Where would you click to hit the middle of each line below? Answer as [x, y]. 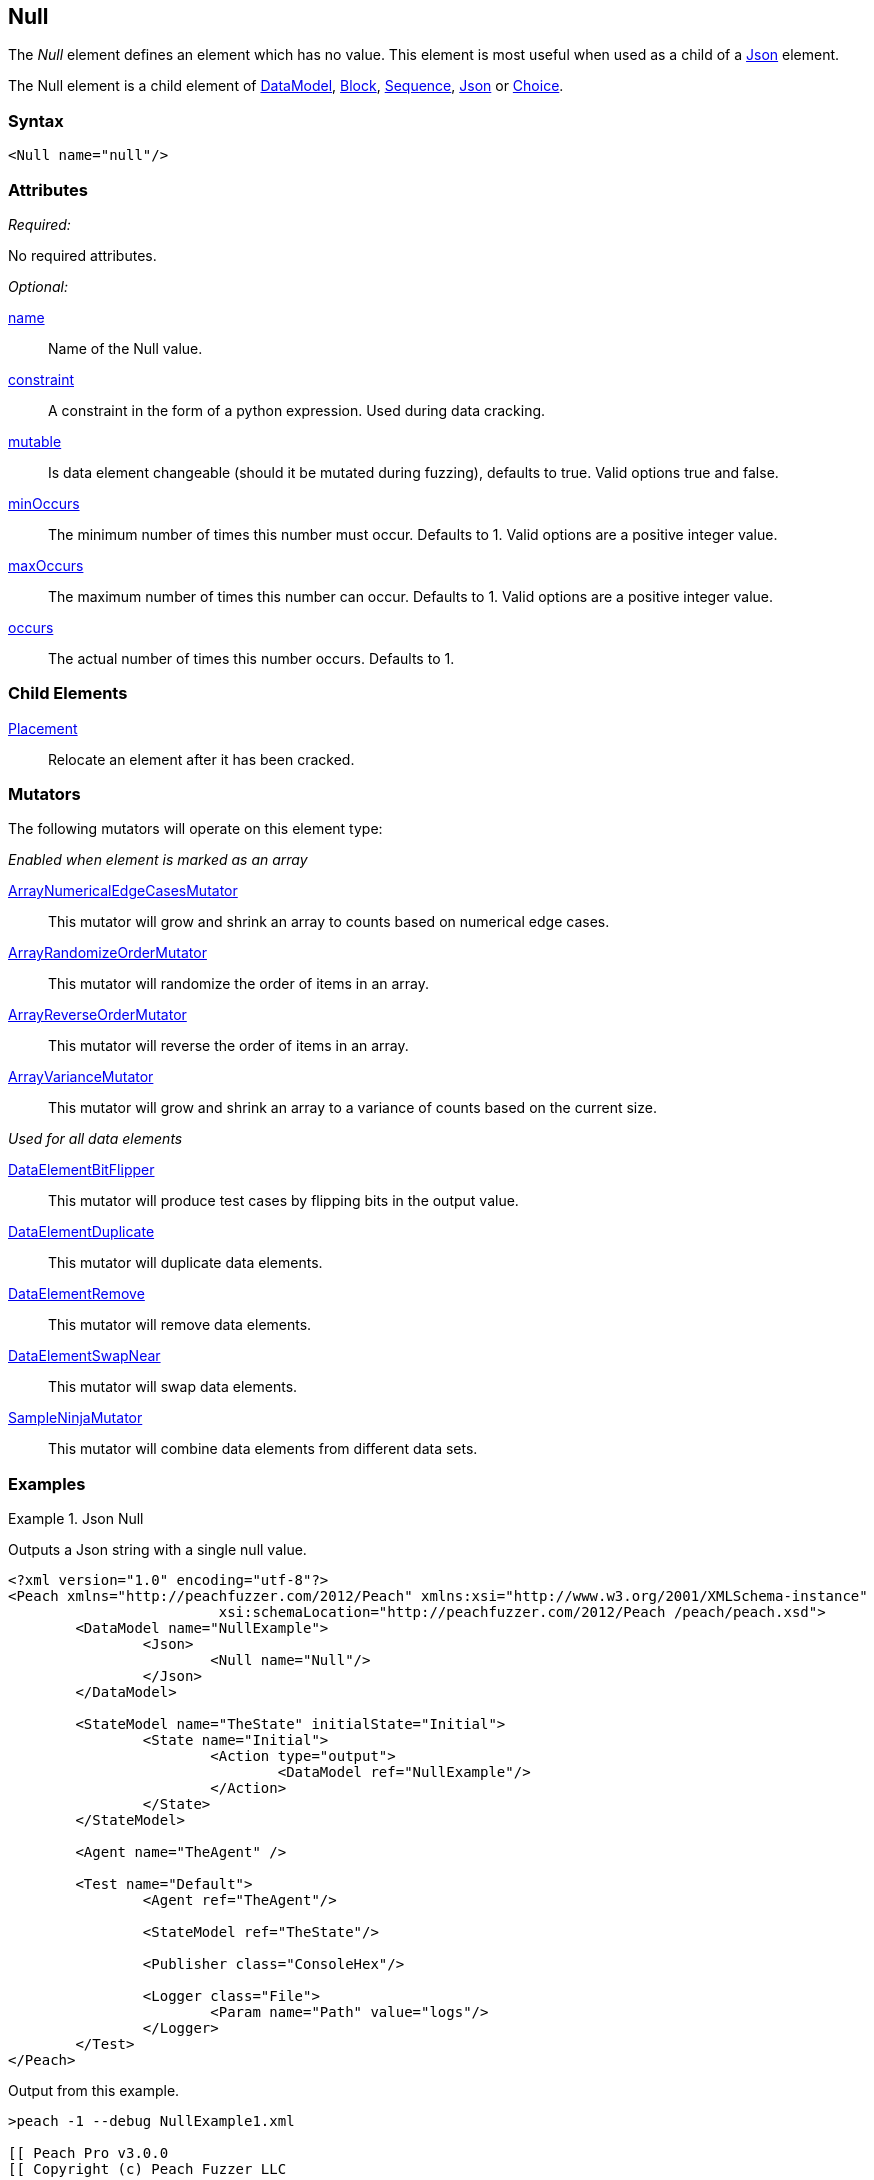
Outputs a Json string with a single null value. [157, 1550]
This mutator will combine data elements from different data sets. [263, 1449]
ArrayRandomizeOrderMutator [107, 953]
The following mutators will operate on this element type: [195, 829]
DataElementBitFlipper [81, 1170]
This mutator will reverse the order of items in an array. [228, 1046]
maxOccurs [46, 565]
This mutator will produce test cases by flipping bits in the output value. [283, 1201]
